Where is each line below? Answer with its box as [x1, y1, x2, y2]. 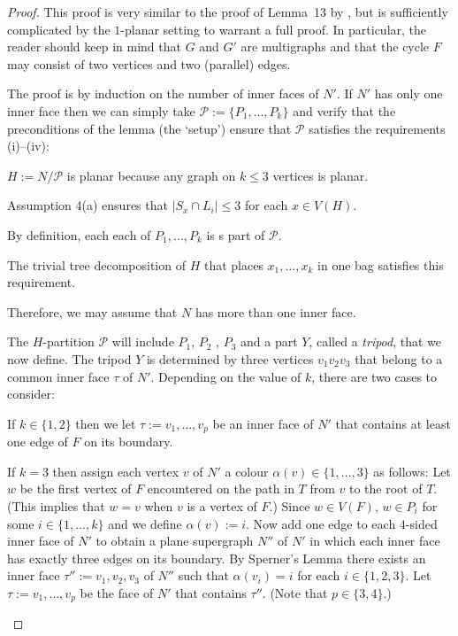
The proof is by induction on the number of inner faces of [7, 84, 319, 103]
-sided [405, 514, 438, 532]
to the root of [348, 479, 423, 498]
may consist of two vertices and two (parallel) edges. [7, 54, 291, 73]
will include [111, 332, 174, 351]
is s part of [206, 225, 265, 244]
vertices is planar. [272, 166, 369, 184]
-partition [42, 332, 95, 351]
